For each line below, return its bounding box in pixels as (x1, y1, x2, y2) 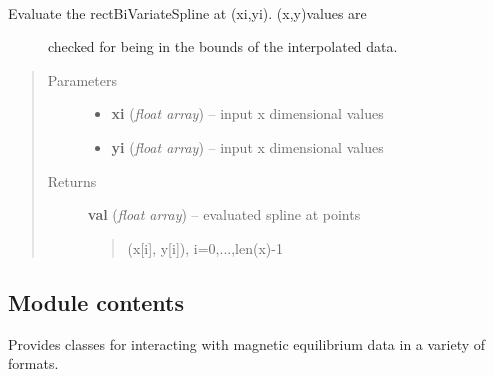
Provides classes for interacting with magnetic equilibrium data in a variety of (8, 333, 486, 354)
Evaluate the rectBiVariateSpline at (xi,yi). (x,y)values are (8, 2, 367, 23)
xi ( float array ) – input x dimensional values (111, 103, 384, 124)
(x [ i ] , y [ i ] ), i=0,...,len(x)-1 (127, 237, 283, 258)
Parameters (47, 69, 117, 90)
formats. (8, 353, 59, 374)
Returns (47, 170, 97, 191)
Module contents (8, 286, 185, 317)
